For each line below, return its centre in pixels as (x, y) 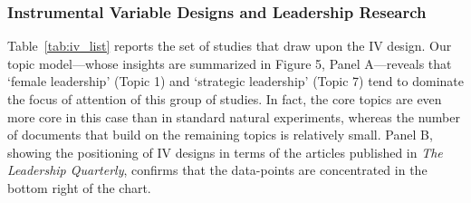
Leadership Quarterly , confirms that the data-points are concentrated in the (217, 170)
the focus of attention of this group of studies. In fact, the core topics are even (225, 99)
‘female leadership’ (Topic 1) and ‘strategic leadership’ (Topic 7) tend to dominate (235, 81)
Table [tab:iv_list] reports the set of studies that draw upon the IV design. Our (230, 46)
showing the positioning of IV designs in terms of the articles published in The (225, 152)
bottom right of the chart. (79, 187)
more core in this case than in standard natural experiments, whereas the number (234, 116)
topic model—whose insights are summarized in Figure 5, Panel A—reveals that (230, 63)
